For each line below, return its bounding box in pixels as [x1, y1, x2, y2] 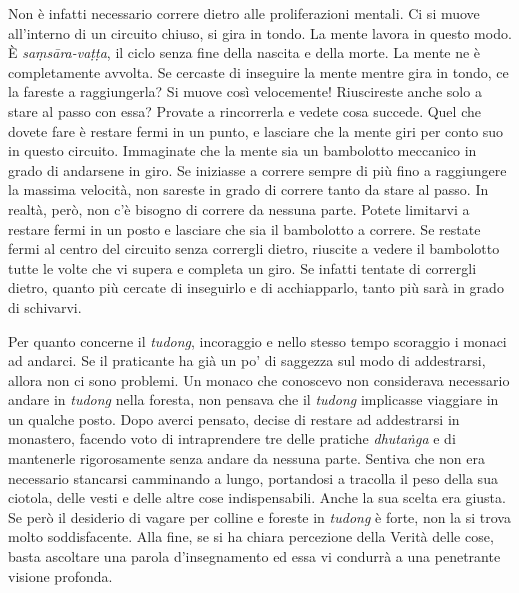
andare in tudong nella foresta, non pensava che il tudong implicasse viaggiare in [8, 389, 499, 410]
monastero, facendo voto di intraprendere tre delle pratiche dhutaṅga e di [8, 428, 456, 449]
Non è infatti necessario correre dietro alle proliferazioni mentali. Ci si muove [8, 3, 480, 23]
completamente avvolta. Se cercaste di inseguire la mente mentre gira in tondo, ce [8, 61, 509, 82]
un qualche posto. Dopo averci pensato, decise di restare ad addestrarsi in [8, 408, 460, 429]
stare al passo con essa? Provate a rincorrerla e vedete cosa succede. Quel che [8, 100, 481, 121]
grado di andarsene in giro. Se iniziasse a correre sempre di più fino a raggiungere [8, 159, 507, 180]
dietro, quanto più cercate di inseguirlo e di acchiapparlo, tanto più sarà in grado [8, 277, 504, 298]
